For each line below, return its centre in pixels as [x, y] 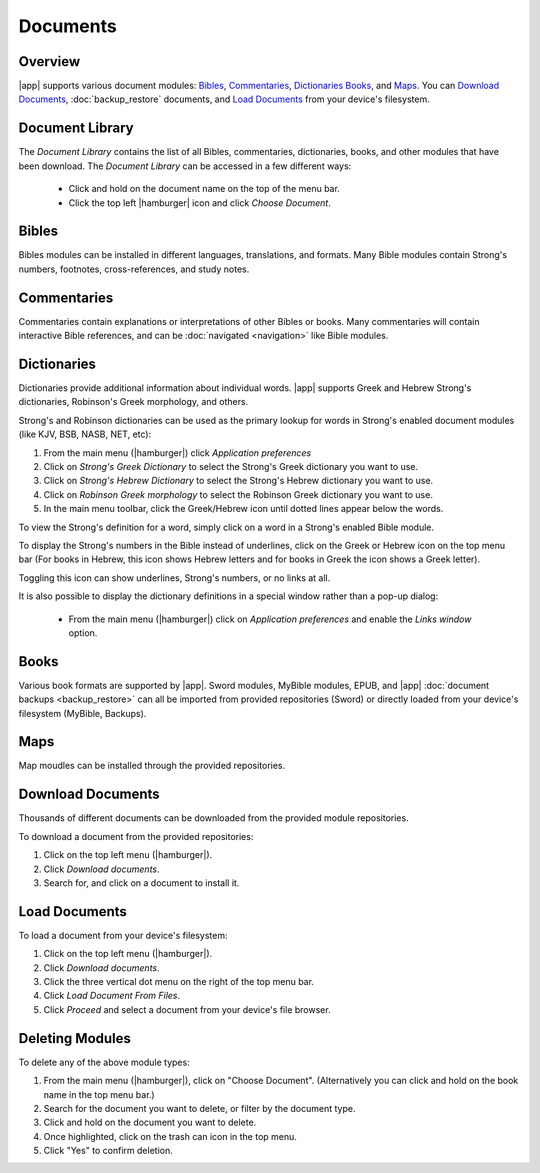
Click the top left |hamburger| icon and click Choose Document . [200, 202]
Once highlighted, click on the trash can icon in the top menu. [170, 1136]
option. [83, 632]
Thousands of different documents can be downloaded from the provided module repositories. [213, 818]
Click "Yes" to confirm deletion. [108, 1151]
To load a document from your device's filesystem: [123, 935]
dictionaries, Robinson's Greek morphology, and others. [133, 402]
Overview [49, 61]
